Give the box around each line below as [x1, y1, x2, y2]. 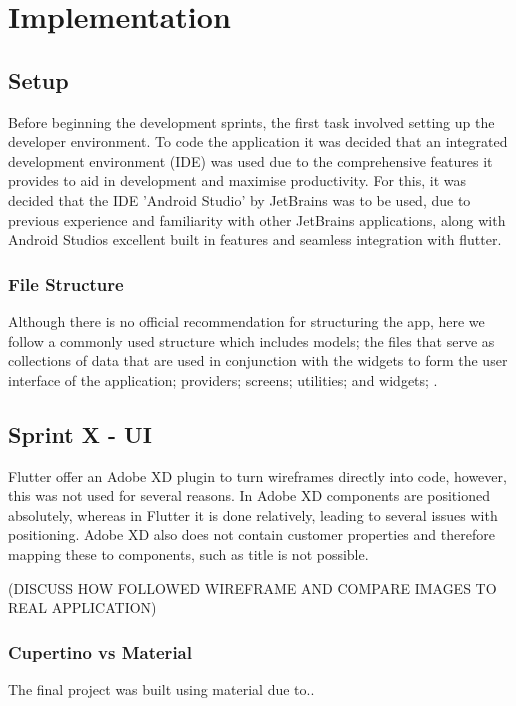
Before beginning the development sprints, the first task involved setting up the [8, 111, 495, 132]
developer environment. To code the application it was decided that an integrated [8, 131, 508, 152]
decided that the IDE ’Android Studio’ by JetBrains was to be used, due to [8, 189, 471, 210]
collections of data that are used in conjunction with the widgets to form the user [8, 350, 508, 371]
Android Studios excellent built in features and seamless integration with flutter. [8, 229, 502, 250]
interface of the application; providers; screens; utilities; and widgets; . [8, 369, 438, 390]
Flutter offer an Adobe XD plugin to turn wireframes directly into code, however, [8, 465, 507, 486]
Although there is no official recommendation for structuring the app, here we [8, 310, 485, 331]
